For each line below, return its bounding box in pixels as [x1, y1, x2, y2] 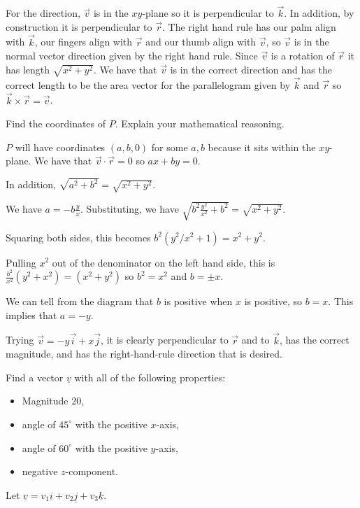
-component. [65, 464, 118, 479]
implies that [6, 307, 57, 322]
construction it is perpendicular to [6, 19, 152, 34]
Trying [6, 332, 34, 347]
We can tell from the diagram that [6, 294, 154, 309]
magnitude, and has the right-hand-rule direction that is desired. [6, 346, 282, 361]
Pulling [6, 255, 36, 269]
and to [241, 332, 270, 347]
